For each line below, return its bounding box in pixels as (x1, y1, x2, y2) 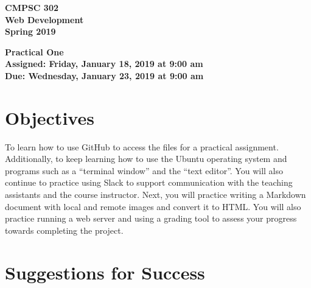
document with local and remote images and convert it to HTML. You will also (5, 200, 301, 212)
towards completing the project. (5, 223, 124, 236)
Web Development (5, 13, 84, 26)
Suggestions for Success (5, 259, 205, 284)
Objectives (5, 105, 94, 130)
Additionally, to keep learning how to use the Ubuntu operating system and (5, 152, 287, 165)
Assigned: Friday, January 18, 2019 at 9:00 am (5, 57, 203, 70)
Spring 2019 (5, 25, 56, 38)
